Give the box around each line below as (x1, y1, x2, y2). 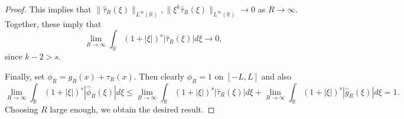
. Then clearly (133, 70, 185, 82)
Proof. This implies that (5, 3, 92, 15)
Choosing (5, 103, 38, 115)
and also (261, 70, 292, 82)
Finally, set (5, 70, 45, 82)
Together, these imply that (5, 17, 102, 29)
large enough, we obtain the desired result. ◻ (50, 103, 215, 115)
